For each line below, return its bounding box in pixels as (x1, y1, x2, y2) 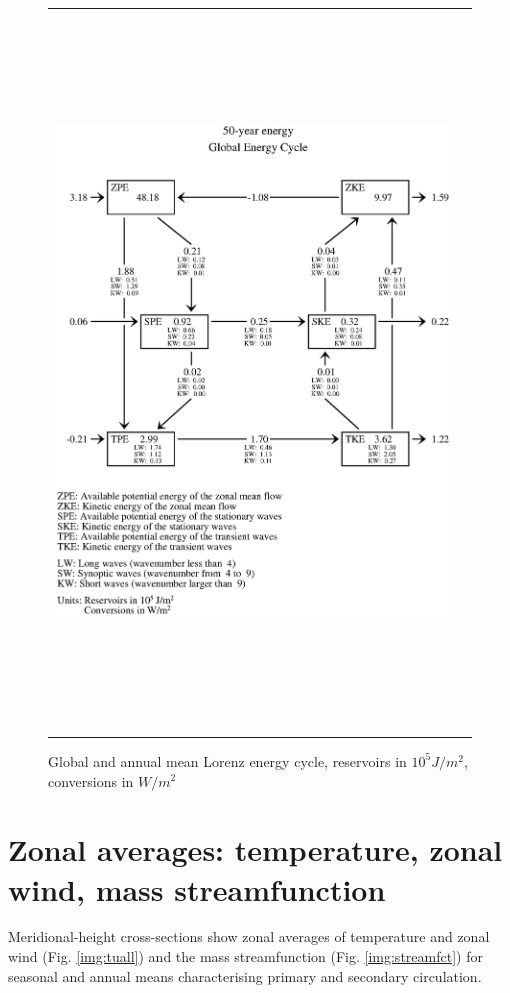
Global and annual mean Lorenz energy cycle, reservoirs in (48, 750, 407, 771)
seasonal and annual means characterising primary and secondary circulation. (8, 965, 482, 986)
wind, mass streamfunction (8, 868, 386, 909)
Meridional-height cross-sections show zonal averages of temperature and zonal (8, 926, 490, 947)
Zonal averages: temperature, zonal (8, 829, 503, 870)
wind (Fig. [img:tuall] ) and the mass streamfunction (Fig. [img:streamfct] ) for (8, 946, 483, 967)
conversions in (48, 770, 134, 791)
